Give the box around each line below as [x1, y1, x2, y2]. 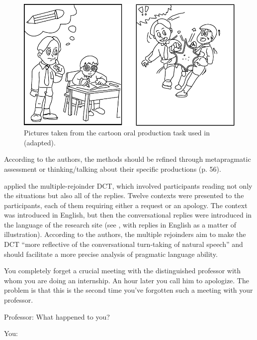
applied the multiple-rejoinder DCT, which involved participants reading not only [4, 180, 253, 191]
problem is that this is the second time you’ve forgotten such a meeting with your [4, 285, 253, 295]
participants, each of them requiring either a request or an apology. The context [4, 200, 248, 210]
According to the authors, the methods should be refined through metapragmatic [4, 154, 251, 164]
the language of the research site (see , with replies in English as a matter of [4, 219, 237, 229]
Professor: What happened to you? [4, 311, 110, 322]
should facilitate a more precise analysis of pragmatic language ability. [4, 248, 218, 259]
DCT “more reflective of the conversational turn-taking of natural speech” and [4, 239, 243, 249]
